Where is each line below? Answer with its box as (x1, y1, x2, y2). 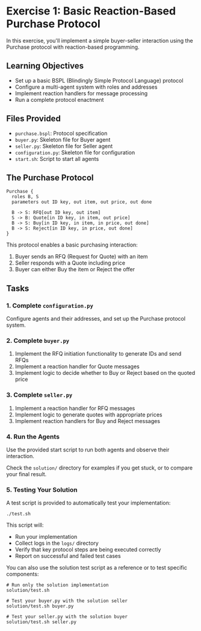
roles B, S (11, 194, 39, 200)
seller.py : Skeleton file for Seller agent (14, 142, 113, 149)
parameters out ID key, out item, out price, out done (11, 199, 152, 206)
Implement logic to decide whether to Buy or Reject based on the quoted (14, 369, 196, 377)
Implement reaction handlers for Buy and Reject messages (14, 417, 161, 424)
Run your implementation (14, 533, 78, 541)
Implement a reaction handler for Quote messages (14, 363, 140, 370)
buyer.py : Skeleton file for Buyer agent (14, 136, 111, 143)
